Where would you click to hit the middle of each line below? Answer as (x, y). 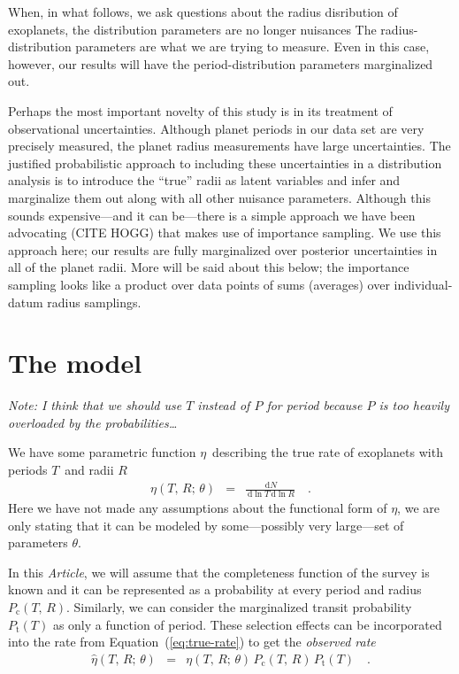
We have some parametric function (102, 452)
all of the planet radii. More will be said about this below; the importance (209, 267)
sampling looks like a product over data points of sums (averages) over (199, 284)
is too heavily (414, 405)
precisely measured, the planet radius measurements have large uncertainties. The (229, 146)
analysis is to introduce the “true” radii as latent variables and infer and (204, 180)
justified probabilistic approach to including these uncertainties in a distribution (225, 163)
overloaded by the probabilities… (93, 422)
